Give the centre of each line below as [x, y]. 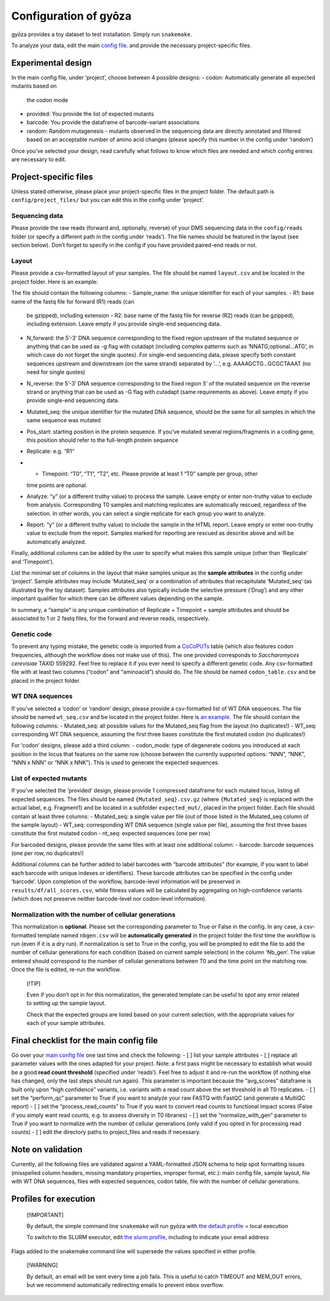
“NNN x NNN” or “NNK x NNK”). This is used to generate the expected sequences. [116, 762]
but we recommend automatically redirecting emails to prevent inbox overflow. [125, 1284]
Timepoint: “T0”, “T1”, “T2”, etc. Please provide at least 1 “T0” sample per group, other [150, 474]
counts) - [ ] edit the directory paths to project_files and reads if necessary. [106, 1132]
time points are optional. [57, 485]
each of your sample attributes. [66, 1023]
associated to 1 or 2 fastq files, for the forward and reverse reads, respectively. [111, 618]
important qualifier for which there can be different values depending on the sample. [118, 598]
